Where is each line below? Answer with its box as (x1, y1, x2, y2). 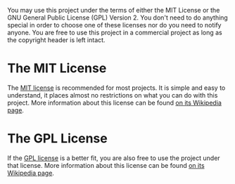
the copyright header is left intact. (7, 36, 106, 44)
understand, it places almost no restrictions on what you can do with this (7, 91, 218, 99)
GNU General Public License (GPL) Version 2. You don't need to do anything (7, 13, 229, 22)
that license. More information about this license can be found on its (7, 161, 205, 169)
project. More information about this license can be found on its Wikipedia (7, 98, 222, 107)
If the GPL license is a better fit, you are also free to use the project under (7, 154, 220, 162)
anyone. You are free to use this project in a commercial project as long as (7, 28, 223, 37)
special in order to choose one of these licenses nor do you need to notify (7, 21, 222, 29)
